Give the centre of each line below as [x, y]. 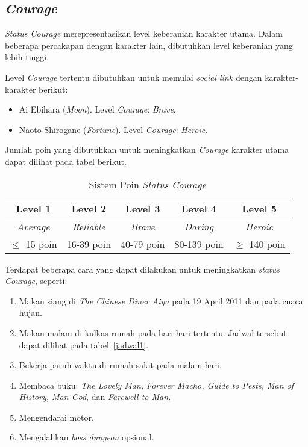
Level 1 [33, 208]
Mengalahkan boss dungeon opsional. [86, 437]
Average [33, 226]
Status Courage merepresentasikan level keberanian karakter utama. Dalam [144, 33]
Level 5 [259, 208]
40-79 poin [143, 244]
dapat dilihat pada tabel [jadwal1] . [84, 344]
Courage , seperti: [36, 281]
